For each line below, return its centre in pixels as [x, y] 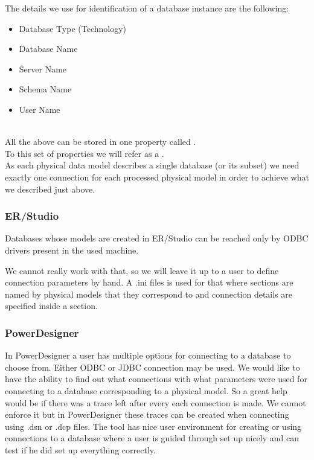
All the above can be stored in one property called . [101, 142]
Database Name [48, 49]
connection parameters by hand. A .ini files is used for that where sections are [149, 282]
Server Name [43, 69]
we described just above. [50, 189]
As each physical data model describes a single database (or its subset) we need [152, 165]
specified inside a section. [51, 306]
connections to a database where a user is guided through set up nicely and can [152, 438]
